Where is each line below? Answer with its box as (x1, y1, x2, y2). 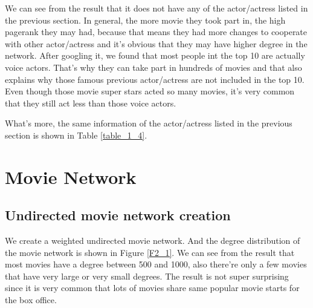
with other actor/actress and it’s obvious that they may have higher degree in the (5, 37, 308, 50)
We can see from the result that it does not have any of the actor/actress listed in (5, 2, 308, 14)
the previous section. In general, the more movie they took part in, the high (5, 13, 286, 26)
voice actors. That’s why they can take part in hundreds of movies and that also (5, 61, 302, 73)
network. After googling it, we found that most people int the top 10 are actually (5, 49, 305, 62)
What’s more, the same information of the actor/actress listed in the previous (5, 117, 292, 129)
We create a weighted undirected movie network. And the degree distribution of (5, 234, 300, 247)
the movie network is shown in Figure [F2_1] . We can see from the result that (5, 246, 295, 258)
